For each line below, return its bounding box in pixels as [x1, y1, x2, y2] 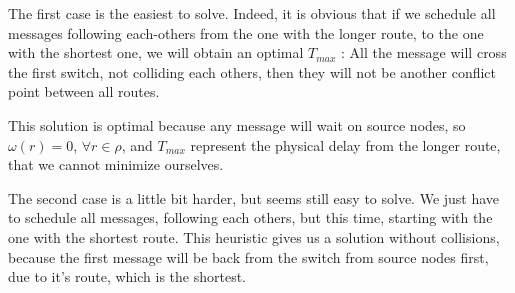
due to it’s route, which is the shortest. [8, 266, 246, 287]
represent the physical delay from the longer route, [190, 134, 501, 155]
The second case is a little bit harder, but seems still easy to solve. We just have [8, 187, 500, 208]
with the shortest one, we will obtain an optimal [8, 42, 304, 63]
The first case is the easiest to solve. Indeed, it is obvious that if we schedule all [8, 3, 496, 23]
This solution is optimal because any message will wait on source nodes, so [8, 114, 466, 135]
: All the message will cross [341, 42, 507, 63]
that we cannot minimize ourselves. [8, 154, 224, 175]
